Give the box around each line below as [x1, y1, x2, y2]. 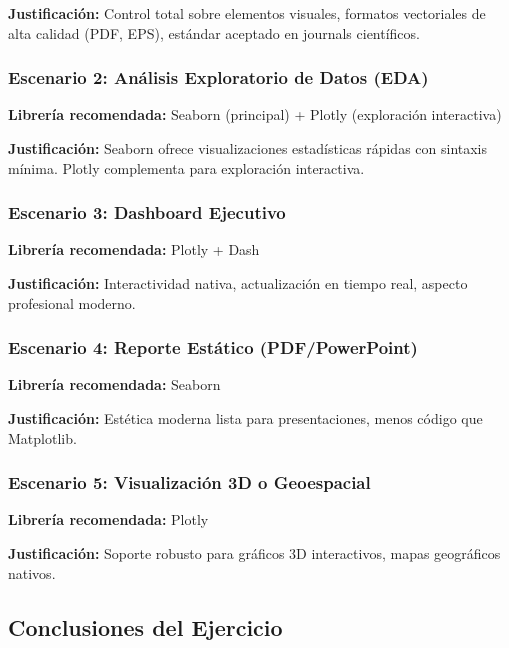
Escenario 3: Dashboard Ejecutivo [8, 200, 286, 225]
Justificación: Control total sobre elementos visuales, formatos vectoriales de [8, 3, 486, 23]
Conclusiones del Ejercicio [8, 611, 283, 642]
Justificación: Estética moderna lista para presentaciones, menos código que [8, 408, 483, 428]
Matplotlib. [8, 427, 77, 448]
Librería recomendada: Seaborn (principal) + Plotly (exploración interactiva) [8, 104, 502, 125]
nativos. [8, 562, 56, 583]
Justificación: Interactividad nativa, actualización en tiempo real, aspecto [8, 273, 468, 293]
